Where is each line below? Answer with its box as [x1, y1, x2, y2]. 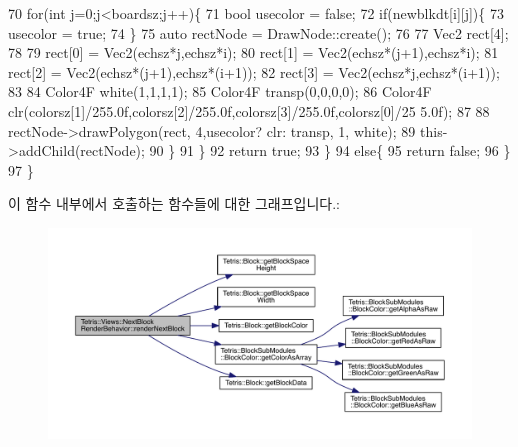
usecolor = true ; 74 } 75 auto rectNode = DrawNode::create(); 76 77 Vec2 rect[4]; [8, 22, 509, 43]
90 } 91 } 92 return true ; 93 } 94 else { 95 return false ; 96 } [149, 140, 511, 161]
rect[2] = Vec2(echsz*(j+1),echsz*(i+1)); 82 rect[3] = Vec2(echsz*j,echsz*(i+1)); [8, 61, 500, 82]
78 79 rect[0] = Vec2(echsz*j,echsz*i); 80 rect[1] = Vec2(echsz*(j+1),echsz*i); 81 [8, 42, 499, 63]
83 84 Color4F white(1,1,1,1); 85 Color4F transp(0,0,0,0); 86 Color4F [8, 81, 432, 102]
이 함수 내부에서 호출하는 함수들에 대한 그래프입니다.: [8, 193, 340, 214]
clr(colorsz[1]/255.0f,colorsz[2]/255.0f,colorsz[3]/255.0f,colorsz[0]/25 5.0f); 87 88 [8, 100, 490, 121]
